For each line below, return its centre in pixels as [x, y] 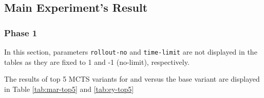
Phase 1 [21, 32]
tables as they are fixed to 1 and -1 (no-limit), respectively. [97, 62]
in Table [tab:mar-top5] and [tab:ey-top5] [69, 89]
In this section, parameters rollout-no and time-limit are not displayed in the [131, 52]
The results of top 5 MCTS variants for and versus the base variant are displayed [132, 79]
